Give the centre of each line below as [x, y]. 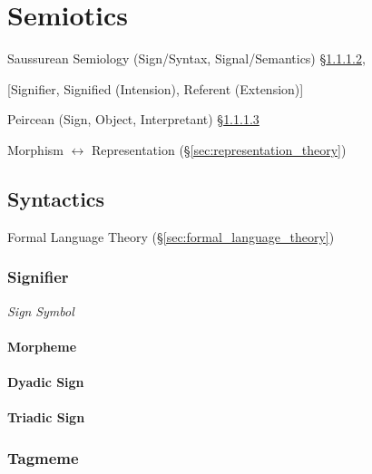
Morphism [35, 149]
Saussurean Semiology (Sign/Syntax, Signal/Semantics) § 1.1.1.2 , [186, 58]
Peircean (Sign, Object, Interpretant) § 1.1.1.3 [133, 119]
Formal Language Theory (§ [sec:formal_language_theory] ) [171, 236]
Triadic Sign [46, 417]
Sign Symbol [41, 310]
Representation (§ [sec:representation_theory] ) [219, 149]
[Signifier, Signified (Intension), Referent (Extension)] [156, 88]
